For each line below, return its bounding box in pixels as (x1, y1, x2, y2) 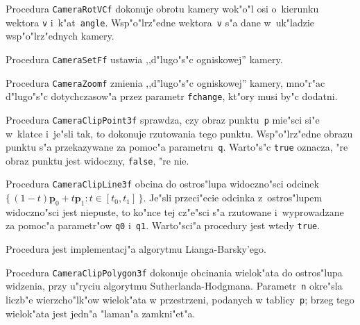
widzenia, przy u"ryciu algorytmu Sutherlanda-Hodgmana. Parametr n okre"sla (6, 278, 343, 293)
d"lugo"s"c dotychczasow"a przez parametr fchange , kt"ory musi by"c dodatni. (6, 89, 338, 103)
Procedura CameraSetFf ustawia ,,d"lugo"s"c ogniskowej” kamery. (6, 51, 283, 66)
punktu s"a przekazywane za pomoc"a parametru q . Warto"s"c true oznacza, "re (6, 140, 348, 154)
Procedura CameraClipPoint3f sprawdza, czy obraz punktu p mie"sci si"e (6, 112, 320, 126)
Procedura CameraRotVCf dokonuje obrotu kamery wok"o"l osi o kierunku (6, 1, 319, 15)
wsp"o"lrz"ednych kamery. (6, 28, 114, 43)
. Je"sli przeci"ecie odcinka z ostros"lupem (143, 190, 323, 205)
